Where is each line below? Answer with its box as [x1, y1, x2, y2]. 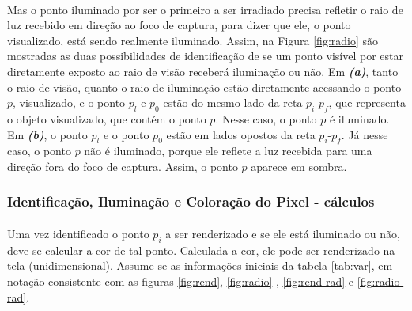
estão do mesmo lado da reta [163, 94, 303, 111]
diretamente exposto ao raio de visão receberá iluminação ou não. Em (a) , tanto [7, 63, 399, 79]
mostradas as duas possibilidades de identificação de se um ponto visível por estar [7, 47, 403, 64]
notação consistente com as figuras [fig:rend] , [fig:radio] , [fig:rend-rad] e [7, 272, 354, 289]
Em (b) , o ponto [7, 126, 88, 142]
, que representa [328, 94, 406, 111]
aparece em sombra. [251, 157, 347, 174]
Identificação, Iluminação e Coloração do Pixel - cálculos [7, 192, 375, 211]
